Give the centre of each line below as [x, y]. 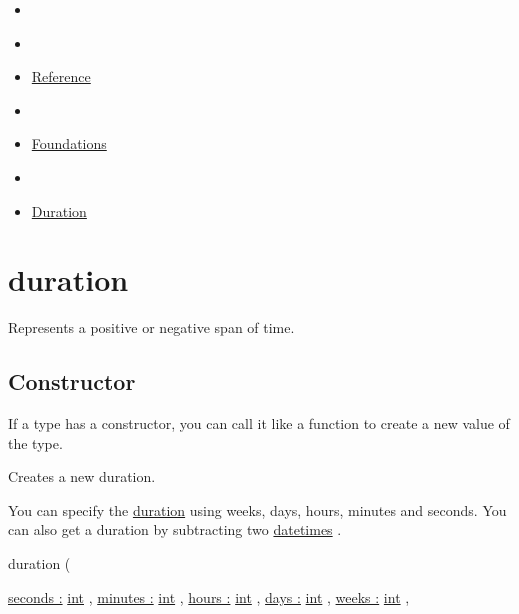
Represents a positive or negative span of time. [151, 327]
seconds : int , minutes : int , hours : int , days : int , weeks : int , [209, 596]
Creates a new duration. [82, 476]
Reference [61, 76]
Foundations [69, 143]
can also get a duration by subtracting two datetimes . [175, 529]
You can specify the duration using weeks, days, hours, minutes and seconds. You [257, 509]
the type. [35, 442]
